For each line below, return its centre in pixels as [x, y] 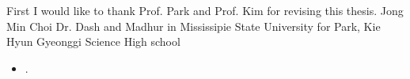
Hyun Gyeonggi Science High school [93, 41]
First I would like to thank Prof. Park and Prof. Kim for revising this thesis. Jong [205, 10]
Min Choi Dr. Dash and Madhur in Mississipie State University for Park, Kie [194, 26]
